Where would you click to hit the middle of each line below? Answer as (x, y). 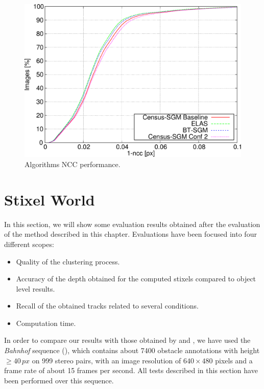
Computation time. (46, 323)
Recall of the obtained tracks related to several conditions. (107, 306)
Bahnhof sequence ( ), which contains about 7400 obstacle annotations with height (132, 350)
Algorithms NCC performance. (73, 164)
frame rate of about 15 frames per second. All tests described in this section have (131, 370)
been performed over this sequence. (59, 380)
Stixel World (50, 199)
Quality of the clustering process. (68, 261)
